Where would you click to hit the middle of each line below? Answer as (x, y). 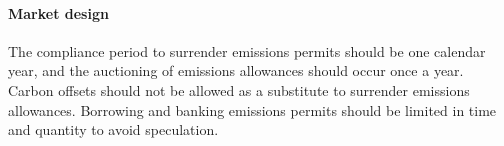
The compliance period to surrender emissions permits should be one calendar (247, 50)
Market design (58, 12)
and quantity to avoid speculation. (113, 129)
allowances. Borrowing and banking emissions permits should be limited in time (252, 109)
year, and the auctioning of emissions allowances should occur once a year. (236, 70)
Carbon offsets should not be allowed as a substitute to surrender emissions (239, 89)
